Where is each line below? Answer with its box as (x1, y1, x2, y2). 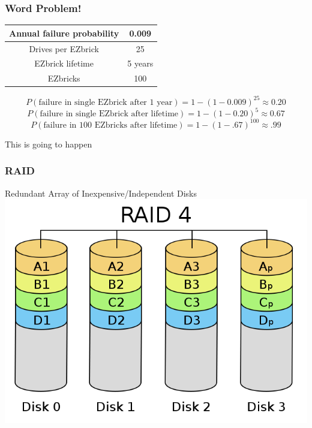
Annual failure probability (9, 26, 119, 39)
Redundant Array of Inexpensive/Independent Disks (5, 186, 197, 199)
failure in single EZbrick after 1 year (38, 98, 173, 107)
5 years (127, 57, 154, 70)
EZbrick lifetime (34, 57, 94, 70)
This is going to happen (5, 137, 92, 150)
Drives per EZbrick (29, 42, 99, 55)
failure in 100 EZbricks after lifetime (43, 120, 178, 129)
